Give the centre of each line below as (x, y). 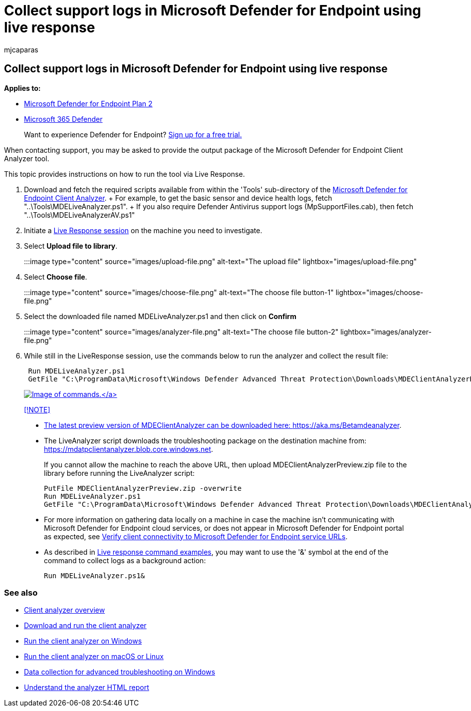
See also (21, 592)
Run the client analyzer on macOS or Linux (94, 657)
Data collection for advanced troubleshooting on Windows (120, 672)
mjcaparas (21, 49)
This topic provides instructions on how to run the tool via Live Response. (124, 174)
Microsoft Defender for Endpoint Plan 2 (88, 103)
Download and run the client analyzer (85, 626)
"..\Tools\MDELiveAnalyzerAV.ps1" (80, 215)
